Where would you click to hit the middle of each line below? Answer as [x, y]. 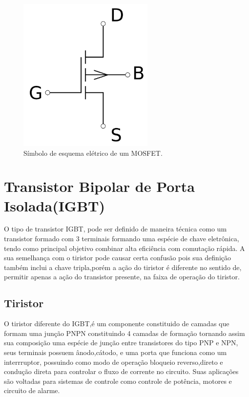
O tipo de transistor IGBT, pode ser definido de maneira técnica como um [115, 229]
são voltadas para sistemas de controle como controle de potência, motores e [118, 381]
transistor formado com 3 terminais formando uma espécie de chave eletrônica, [122, 239]
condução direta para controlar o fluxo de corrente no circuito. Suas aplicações [121, 371]
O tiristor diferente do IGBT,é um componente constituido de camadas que [117, 324]
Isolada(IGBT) [55, 205]
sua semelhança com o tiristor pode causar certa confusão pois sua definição [117, 258]
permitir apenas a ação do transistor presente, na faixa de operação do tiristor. [122, 277]
